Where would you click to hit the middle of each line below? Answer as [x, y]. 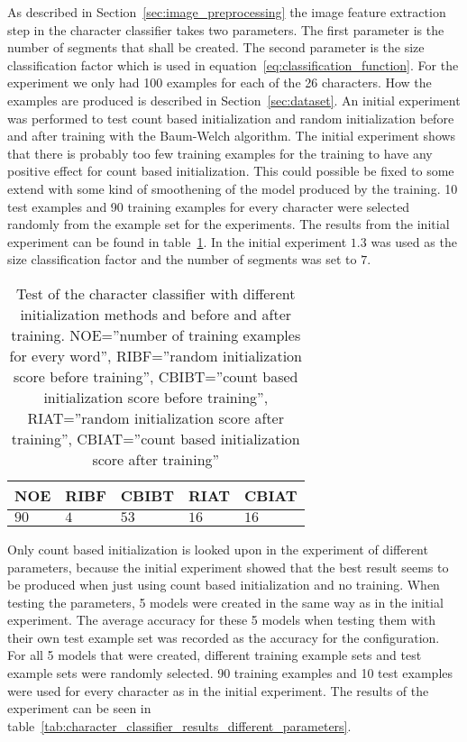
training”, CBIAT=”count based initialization [156, 438]
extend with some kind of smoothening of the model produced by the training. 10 [233, 188]
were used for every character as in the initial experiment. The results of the [218, 690]
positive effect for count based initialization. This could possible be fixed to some [231, 171]
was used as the [414, 241]
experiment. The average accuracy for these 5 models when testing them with [222, 620]
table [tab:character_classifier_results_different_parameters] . [179, 725]
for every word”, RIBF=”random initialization [156, 355]
